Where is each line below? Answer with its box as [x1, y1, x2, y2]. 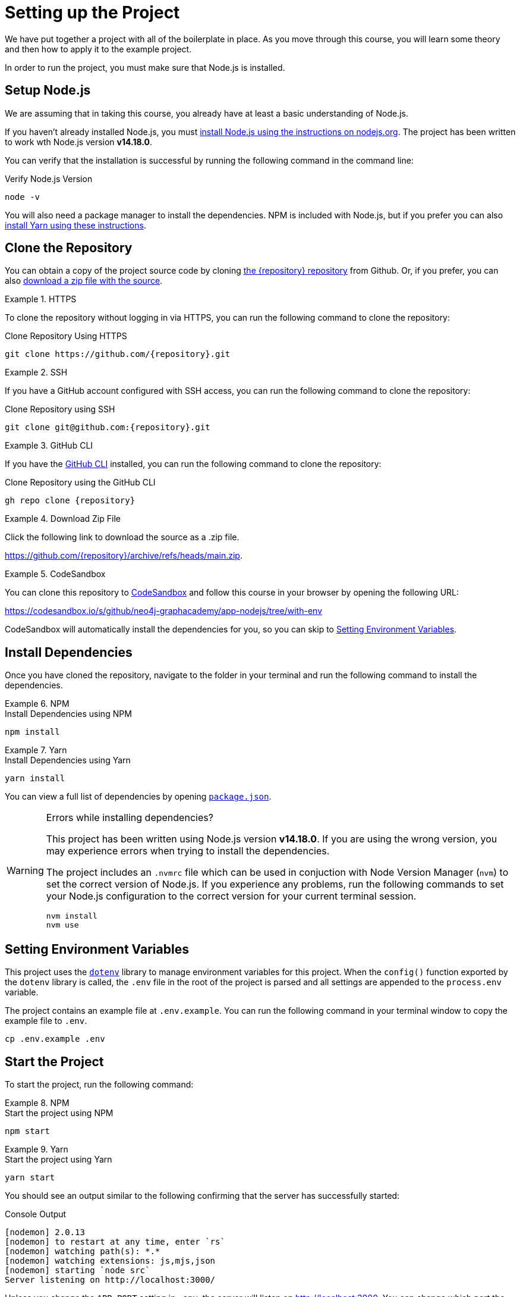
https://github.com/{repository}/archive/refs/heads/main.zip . [5, 550, 242, 561]
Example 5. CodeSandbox [5, 569, 106, 579]
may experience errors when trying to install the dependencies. [46, 845, 330, 857]
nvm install [46, 911, 97, 921]
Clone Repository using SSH [5, 404, 115, 415]
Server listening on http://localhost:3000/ [5, 1274, 216, 1285]
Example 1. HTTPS [5, 294, 77, 305]
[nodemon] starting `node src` [5, 1265, 150, 1275]
